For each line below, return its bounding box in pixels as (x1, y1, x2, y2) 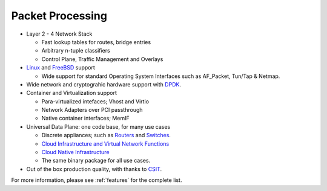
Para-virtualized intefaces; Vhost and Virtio (41, 97, 150, 105)
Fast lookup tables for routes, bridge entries (41, 38, 151, 45)
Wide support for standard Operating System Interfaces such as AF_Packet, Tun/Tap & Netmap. (41, 73, 280, 80)
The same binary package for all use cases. (41, 157, 151, 164)
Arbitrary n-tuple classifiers (41, 47, 110, 54)
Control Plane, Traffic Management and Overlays (41, 55, 163, 63)
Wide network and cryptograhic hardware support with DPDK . (26, 80, 182, 88)
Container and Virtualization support (26, 89, 117, 97)
